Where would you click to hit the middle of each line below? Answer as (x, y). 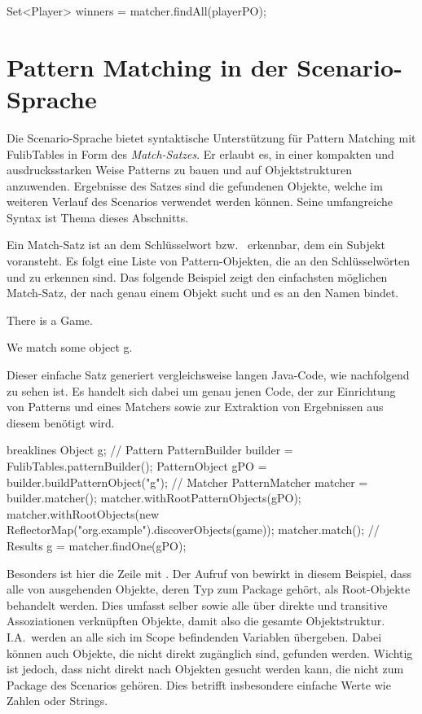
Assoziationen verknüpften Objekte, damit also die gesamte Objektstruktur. (196, 621)
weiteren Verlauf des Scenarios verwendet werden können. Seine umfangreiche (200, 201)
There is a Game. (50, 320)
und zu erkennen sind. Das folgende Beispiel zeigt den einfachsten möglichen (197, 276)
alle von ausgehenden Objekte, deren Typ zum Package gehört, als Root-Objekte (209, 589)
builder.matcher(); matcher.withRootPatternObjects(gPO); (154, 498)
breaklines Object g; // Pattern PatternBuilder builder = (150, 450)
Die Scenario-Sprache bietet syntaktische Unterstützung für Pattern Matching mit (211, 137)
